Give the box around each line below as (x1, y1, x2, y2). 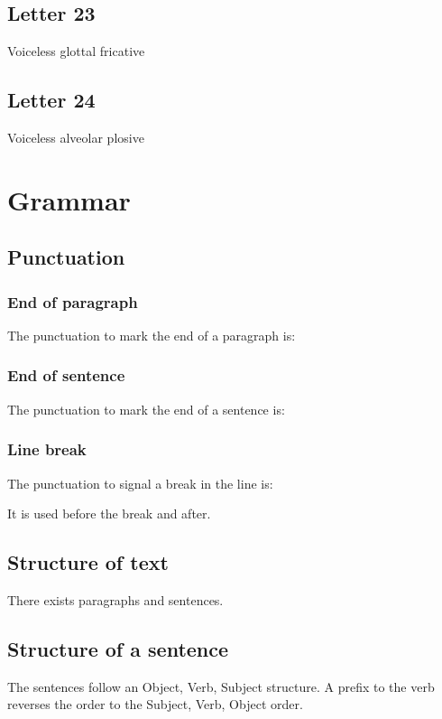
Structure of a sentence (7, 634, 229, 662)
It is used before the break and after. (7, 504, 211, 523)
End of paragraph (7, 290, 138, 313)
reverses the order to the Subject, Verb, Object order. (7, 695, 303, 714)
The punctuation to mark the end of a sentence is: (7, 399, 285, 418)
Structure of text (7, 548, 169, 576)
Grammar (7, 181, 131, 218)
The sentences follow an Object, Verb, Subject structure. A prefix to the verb (7, 677, 435, 696)
